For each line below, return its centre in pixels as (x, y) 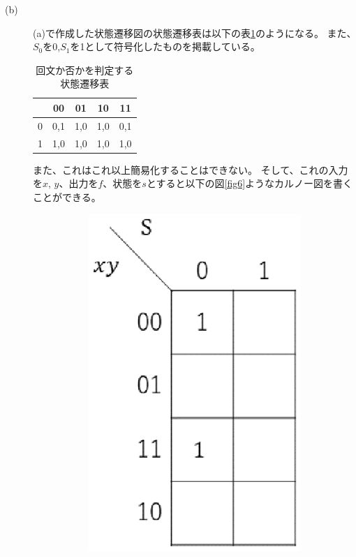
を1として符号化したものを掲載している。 (165, 46)
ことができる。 (67, 196)
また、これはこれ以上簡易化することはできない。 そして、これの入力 (191, 169)
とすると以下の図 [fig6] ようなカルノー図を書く (250, 183)
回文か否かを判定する (85, 69)
